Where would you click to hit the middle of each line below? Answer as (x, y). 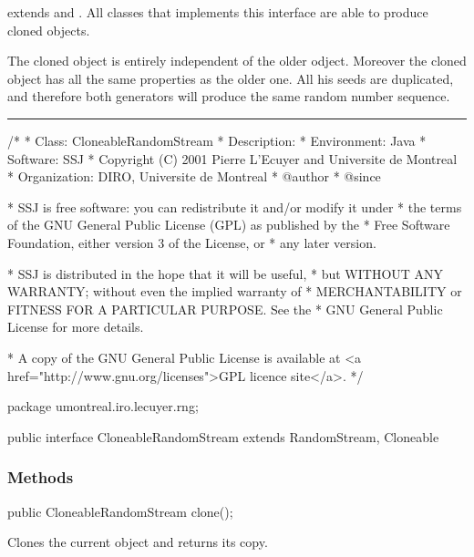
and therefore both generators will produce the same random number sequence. (229, 96)
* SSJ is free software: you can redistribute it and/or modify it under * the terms (235, 206)
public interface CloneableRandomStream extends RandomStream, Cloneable (223, 436)
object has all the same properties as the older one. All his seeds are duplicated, (231, 78)
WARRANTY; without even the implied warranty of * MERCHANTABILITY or (235, 291)
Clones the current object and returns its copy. (138, 542)
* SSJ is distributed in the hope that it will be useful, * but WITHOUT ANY (226, 273)
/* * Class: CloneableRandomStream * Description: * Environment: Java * (217, 140)
